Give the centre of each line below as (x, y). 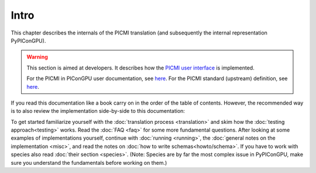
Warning (37, 57)
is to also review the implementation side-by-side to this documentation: (98, 111)
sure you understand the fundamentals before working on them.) (89, 162)
